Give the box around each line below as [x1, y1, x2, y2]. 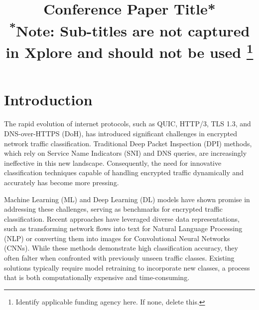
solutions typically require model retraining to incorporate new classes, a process [4, 262, 250, 273]
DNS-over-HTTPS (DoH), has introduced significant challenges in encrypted [4, 128, 238, 138]
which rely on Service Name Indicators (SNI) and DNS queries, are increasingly [4, 148, 247, 158]
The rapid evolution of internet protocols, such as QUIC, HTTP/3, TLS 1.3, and [4, 118, 251, 129]
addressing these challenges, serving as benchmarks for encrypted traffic [4, 204, 223, 214]
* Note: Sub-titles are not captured [9, 18, 250, 40]
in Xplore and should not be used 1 [5, 39, 254, 62]
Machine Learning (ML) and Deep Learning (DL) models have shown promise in [4, 194, 250, 204]
